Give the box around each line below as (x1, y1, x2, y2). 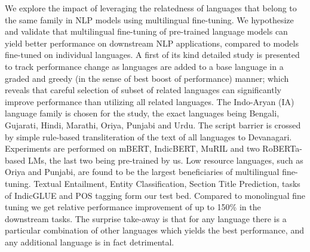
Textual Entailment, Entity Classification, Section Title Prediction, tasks (33, 177, 300, 189)
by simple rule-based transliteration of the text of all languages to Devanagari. (5, 130, 292, 143)
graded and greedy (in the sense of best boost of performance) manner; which (5, 72, 289, 84)
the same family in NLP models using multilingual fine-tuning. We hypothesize (5, 13, 294, 26)
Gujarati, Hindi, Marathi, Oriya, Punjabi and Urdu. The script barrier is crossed (5, 118, 301, 131)
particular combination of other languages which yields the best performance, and (5, 224, 304, 236)
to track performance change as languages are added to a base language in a (5, 60, 284, 72)
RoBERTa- (262, 142, 302, 155)
